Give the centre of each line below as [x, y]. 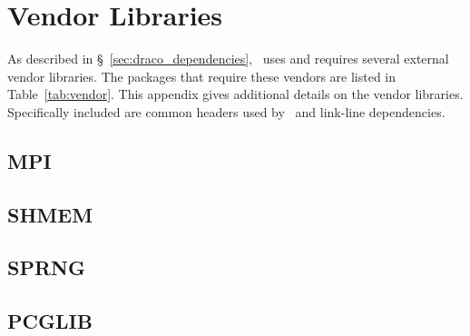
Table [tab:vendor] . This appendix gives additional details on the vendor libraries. [235, 94]
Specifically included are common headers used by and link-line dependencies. [226, 111]
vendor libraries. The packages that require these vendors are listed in [202, 76]
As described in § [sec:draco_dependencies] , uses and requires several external [228, 59]
